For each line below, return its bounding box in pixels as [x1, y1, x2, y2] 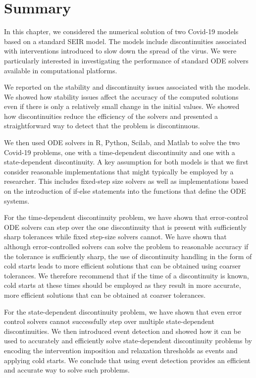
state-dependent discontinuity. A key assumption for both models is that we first [4, 157, 249, 167]
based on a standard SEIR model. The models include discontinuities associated [4, 36, 247, 46]
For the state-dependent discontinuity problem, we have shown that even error [4, 306, 242, 317]
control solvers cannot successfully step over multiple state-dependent [4, 316, 214, 326]
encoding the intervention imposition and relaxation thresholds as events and [4, 345, 238, 355]
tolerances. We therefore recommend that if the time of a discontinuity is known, [4, 270, 249, 280]
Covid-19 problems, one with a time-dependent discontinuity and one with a [4, 147, 235, 157]
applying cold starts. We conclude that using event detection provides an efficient [4, 355, 251, 365]
